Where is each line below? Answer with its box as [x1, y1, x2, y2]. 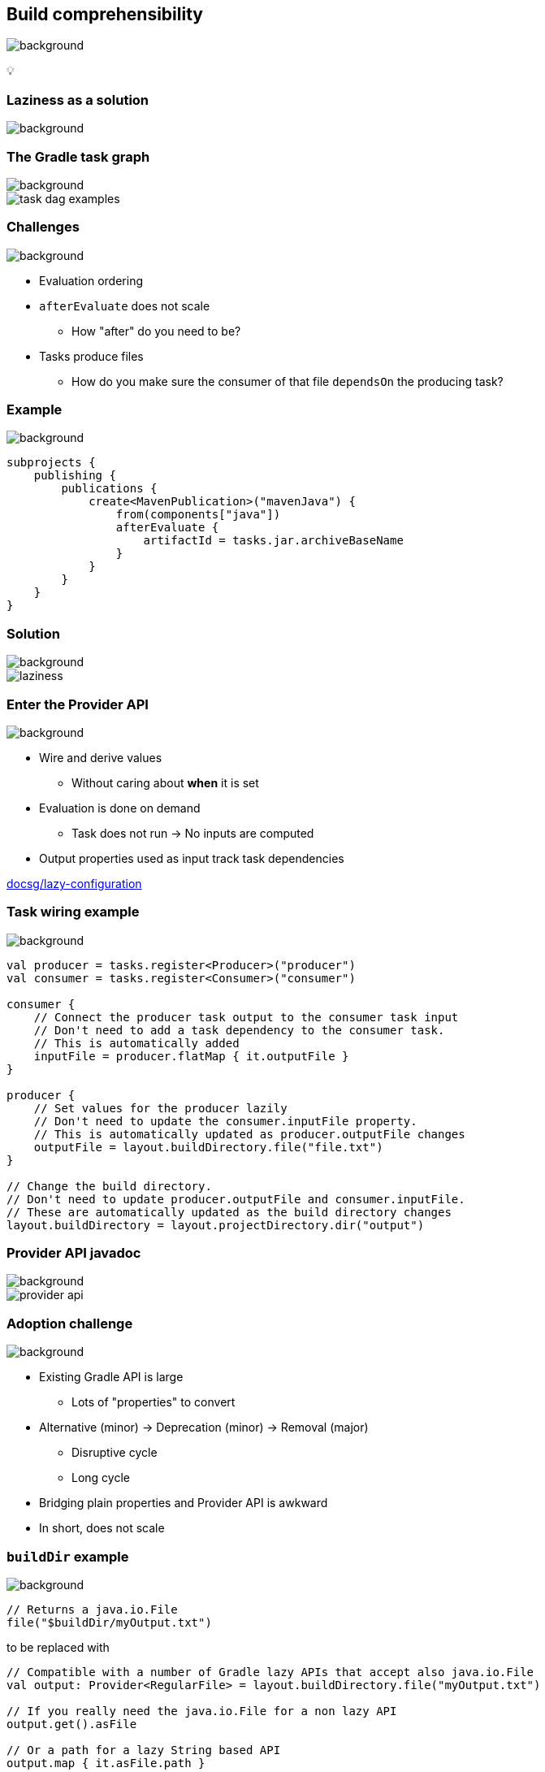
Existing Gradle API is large [39, 1370, 184, 1384]
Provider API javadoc [6, 1245, 141, 1262]
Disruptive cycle [71, 1445, 158, 1460]
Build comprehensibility [6, 4, 203, 24]
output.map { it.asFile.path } [6, 1756, 205, 1770]
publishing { [33, 469, 116, 483]
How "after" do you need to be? [71, 323, 241, 338]
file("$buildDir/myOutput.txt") [6, 1615, 212, 1629]
